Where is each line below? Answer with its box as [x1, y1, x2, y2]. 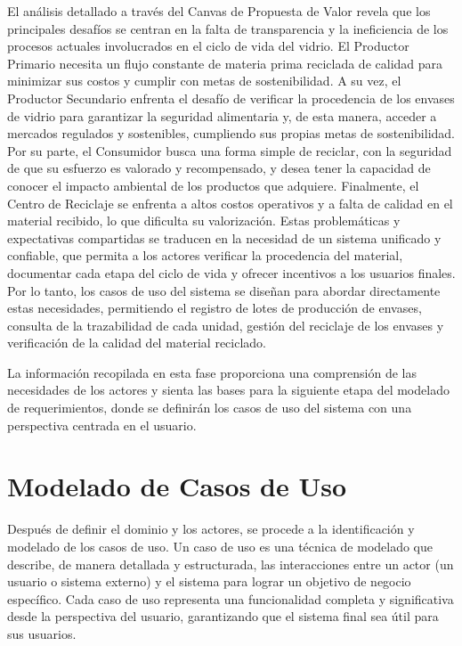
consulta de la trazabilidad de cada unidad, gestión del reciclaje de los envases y [7, 315, 444, 334]
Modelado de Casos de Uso [7, 468, 347, 504]
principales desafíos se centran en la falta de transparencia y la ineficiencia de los [7, 19, 449, 37]
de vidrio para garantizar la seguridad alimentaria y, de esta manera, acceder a [7, 106, 437, 125]
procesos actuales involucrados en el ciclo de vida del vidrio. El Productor [7, 37, 409, 55]
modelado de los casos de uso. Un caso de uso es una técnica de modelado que [7, 536, 434, 555]
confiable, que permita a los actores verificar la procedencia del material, [7, 246, 403, 265]
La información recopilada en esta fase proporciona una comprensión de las [7, 363, 417, 381]
